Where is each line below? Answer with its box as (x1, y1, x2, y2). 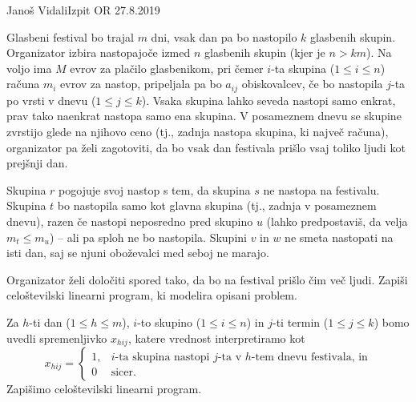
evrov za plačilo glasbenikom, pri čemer (70, 59, 264, 76)
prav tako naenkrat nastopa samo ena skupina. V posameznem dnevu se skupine (6, 107, 402, 124)
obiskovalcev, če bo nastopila (241, 75, 383, 92)
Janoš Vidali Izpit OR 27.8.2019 (6, 2, 160, 18)
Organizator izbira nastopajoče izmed (6, 44, 191, 61)
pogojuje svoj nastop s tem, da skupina (59, 181, 251, 198)
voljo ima (6, 59, 52, 76)
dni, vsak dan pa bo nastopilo (151, 28, 297, 45)
